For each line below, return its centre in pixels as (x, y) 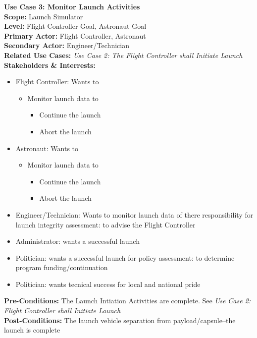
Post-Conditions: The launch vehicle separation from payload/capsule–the (120, 320)
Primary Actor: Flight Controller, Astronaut (75, 35)
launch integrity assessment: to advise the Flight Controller (105, 224)
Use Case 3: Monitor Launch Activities (72, 6)
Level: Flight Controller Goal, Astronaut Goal (75, 26)
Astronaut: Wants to (47, 148)
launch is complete (32, 330)
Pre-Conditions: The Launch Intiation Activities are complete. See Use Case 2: (128, 301)
